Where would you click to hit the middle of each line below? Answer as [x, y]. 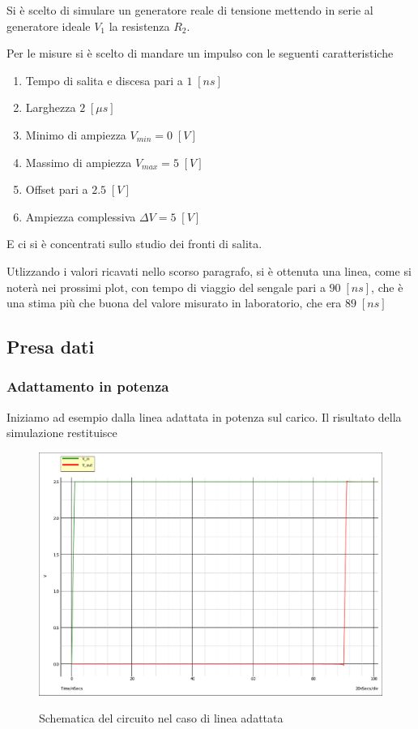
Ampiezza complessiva [81, 216]
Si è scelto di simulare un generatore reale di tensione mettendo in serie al [190, 10]
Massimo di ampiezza [79, 162]
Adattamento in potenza [88, 386]
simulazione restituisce [62, 433]
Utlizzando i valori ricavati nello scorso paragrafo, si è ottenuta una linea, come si [209, 270]
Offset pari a [57, 189]
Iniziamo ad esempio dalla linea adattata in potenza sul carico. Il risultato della [204, 416]
